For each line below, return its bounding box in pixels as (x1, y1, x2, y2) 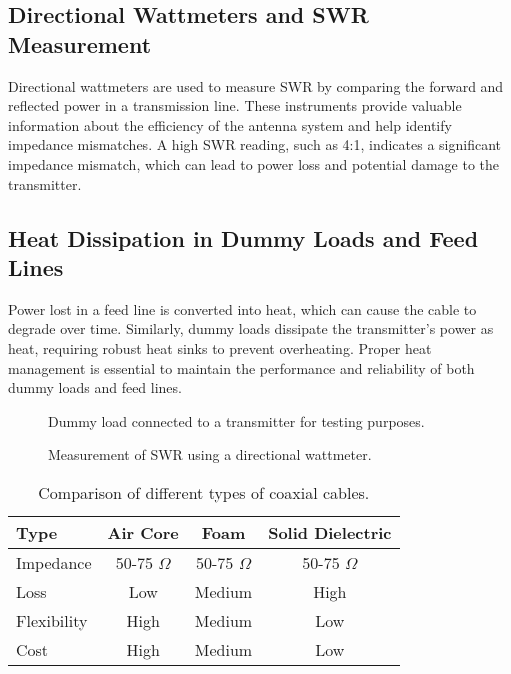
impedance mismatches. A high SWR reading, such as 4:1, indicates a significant (8, 134, 502, 155)
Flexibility (16, 608, 88, 632)
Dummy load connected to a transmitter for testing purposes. (48, 410, 425, 431)
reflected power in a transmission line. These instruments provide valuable (8, 95, 462, 116)
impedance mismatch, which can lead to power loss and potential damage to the (8, 153, 500, 174)
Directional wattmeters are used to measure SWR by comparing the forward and (8, 75, 504, 96)
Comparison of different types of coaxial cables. (38, 480, 370, 504)
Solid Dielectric (268, 520, 392, 544)
